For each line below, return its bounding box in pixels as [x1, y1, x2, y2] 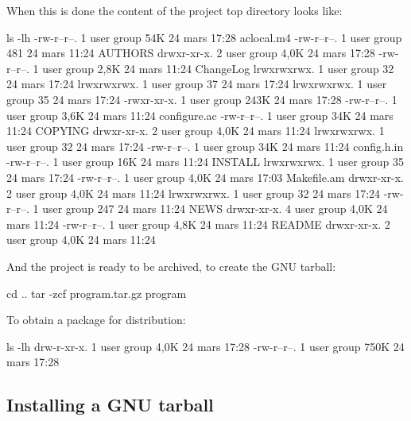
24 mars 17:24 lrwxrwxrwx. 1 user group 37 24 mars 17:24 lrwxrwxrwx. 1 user [6, 75, 387, 92]
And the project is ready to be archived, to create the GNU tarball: [6, 257, 336, 274]
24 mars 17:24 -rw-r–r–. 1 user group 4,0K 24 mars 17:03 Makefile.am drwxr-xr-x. [6, 168, 404, 185]
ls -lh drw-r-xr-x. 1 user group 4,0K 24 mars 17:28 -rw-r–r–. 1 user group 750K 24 [6, 338, 405, 354]
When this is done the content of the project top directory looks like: [6, 2, 343, 18]
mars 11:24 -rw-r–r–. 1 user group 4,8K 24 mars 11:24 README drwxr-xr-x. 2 [6, 215, 390, 232]
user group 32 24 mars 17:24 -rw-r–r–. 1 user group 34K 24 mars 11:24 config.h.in [6, 137, 404, 154]
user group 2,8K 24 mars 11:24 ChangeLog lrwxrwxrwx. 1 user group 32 [42, 60, 394, 76]
